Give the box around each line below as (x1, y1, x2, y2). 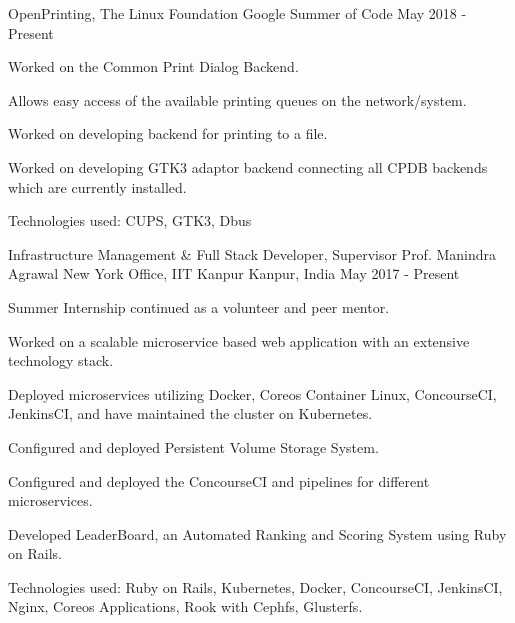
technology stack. (8, 350, 114, 371)
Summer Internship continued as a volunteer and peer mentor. (8, 296, 390, 317)
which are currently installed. (8, 176, 187, 197)
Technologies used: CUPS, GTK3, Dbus (8, 210, 252, 231)
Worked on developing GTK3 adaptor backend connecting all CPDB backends (8, 156, 488, 177)
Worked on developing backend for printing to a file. (8, 123, 328, 144)
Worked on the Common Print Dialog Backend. (8, 56, 299, 77)
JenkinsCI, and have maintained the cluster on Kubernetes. (8, 403, 373, 424)
